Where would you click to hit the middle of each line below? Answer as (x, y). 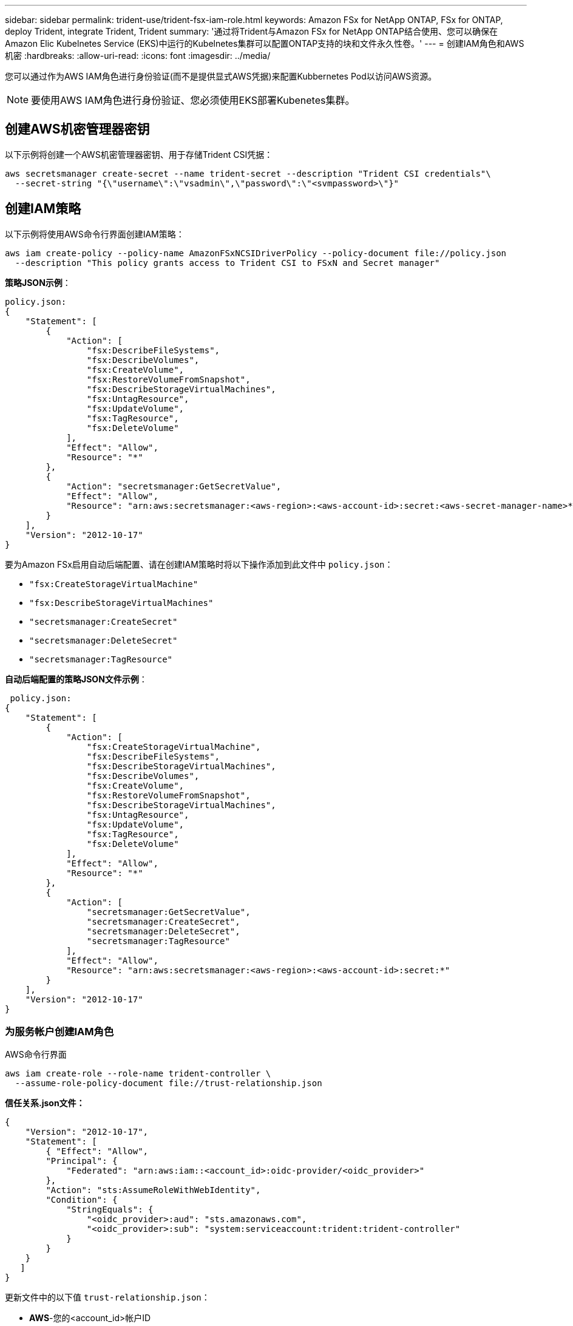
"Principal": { (82, 1161)
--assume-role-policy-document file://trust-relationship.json (168, 1083)
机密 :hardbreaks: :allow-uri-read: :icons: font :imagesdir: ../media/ (138, 56)
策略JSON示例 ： (38, 282)
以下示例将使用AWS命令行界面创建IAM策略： (95, 234)
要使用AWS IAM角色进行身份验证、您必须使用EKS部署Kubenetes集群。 (193, 100)
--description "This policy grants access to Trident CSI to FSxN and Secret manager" (227, 263)
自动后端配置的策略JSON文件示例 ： (76, 679)
